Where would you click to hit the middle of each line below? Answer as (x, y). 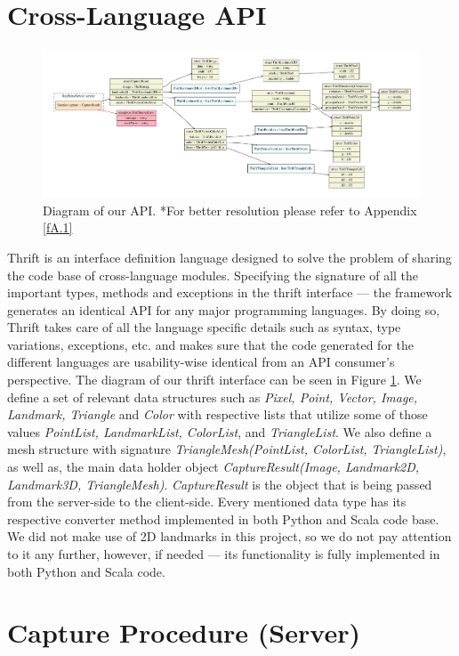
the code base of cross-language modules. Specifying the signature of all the (213, 275)
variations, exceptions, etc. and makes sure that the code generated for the (210, 344)
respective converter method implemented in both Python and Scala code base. (223, 518)
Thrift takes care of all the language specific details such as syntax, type (204, 327)
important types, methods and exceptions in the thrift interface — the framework (230, 292)
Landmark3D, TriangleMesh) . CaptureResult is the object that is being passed (220, 484)
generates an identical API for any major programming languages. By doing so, (224, 309)
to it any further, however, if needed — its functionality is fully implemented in (224, 554)
